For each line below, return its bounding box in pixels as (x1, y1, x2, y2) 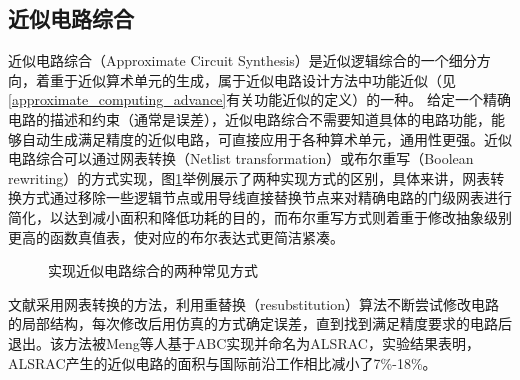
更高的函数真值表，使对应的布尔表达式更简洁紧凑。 (8, 226, 344, 247)
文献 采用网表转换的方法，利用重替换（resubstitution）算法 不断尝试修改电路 (8, 293, 499, 314)
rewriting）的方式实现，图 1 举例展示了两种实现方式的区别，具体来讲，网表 (8, 167, 491, 188)
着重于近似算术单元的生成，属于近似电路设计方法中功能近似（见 (35, 69, 456, 90)
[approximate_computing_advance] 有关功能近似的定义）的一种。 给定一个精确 (8, 89, 511, 110)
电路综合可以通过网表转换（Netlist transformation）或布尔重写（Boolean (8, 148, 474, 169)
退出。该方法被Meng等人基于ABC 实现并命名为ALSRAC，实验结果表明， (8, 332, 480, 353)
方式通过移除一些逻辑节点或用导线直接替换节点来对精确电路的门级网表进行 (21, 187, 512, 208)
